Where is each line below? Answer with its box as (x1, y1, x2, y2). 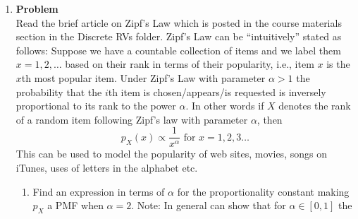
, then (257, 112, 283, 126)
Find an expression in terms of (32, 184, 165, 199)
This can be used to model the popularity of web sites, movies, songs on (16, 146, 327, 161)
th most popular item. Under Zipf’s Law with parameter (21, 70, 266, 85)
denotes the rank (278, 98, 351, 113)
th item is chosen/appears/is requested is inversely (108, 84, 326, 99)
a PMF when (47, 198, 104, 213)
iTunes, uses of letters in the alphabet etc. (16, 160, 198, 174)
